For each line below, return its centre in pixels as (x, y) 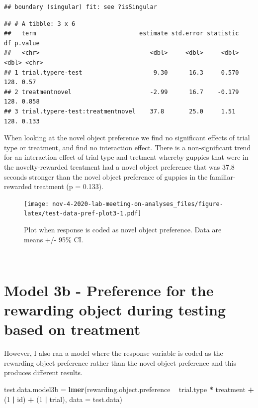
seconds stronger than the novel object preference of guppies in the (106, 176)
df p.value (22, 43)
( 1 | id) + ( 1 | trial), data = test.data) (63, 399)
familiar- (222, 176)
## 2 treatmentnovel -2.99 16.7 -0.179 (122, 92)
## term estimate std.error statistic (122, 34)
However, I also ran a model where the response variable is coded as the (114, 353)
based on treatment (72, 329)
